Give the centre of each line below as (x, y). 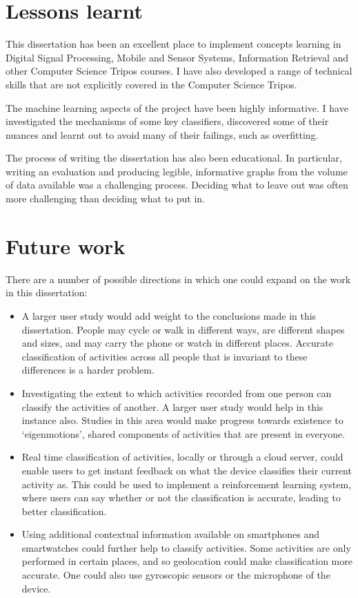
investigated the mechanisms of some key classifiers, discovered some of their (167, 121)
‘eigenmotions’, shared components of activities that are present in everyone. (183, 433)
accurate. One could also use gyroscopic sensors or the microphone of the (176, 575)
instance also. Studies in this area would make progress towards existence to (182, 420)
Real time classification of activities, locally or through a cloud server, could (182, 457)
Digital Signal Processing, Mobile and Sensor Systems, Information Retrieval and (177, 57)
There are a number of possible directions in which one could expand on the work (178, 279)
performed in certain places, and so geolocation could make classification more (187, 561)
